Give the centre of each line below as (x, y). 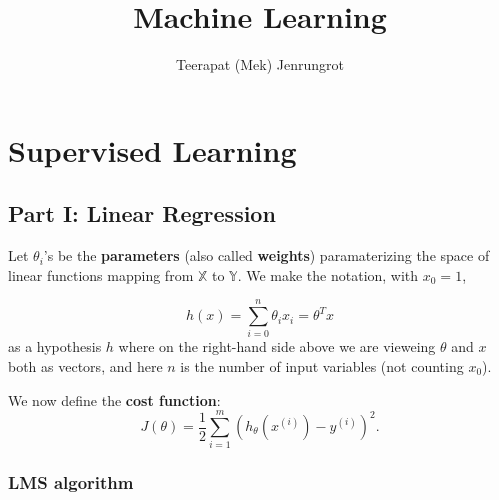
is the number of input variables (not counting (322, 366)
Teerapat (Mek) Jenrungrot (260, 64)
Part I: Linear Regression (142, 213)
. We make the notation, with (328, 274)
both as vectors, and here (85, 366)
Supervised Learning (152, 149)
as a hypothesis (55, 346)
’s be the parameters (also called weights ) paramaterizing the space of (266, 255)
